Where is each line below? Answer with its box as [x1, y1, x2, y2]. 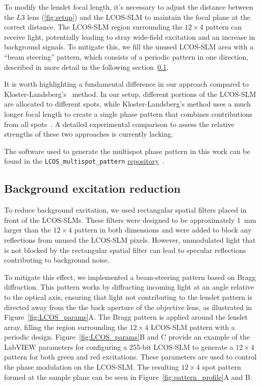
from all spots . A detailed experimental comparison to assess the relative [4, 118, 234, 129]
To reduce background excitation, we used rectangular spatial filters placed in [4, 204, 247, 215]
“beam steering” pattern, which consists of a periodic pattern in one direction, [4, 51, 249, 62]
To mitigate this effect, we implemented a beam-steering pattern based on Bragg [4, 271, 256, 282]
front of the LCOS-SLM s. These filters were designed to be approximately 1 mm [4, 214, 256, 225]
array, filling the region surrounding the [4, 321, 127, 332]
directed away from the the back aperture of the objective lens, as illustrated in [4, 301, 252, 312]
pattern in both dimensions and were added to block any [74, 224, 252, 235]
